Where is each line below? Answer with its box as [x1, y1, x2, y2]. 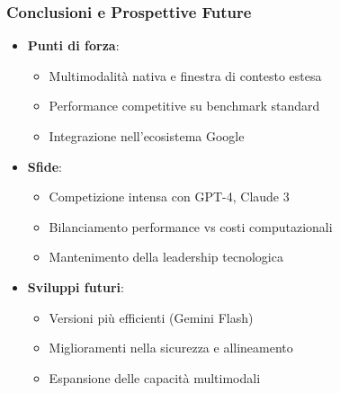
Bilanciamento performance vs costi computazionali [49, 217, 333, 236]
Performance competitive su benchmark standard [49, 96, 320, 115]
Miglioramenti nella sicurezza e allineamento [49, 338, 293, 357]
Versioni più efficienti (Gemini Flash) [49, 308, 254, 326]
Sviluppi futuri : [27, 277, 124, 296]
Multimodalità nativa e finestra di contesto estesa [49, 66, 322, 85]
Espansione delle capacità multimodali [49, 368, 261, 387]
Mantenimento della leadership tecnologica [49, 247, 283, 266]
